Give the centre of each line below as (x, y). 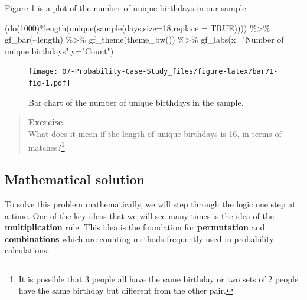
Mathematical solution (75, 179)
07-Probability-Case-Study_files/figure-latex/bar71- (170, 72)
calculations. (27, 250)
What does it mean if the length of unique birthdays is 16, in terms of (155, 133)
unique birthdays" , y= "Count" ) (59, 50)
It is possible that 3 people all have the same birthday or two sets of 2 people (159, 278)
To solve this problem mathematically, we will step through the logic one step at (150, 203)
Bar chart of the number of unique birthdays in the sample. (136, 102)
